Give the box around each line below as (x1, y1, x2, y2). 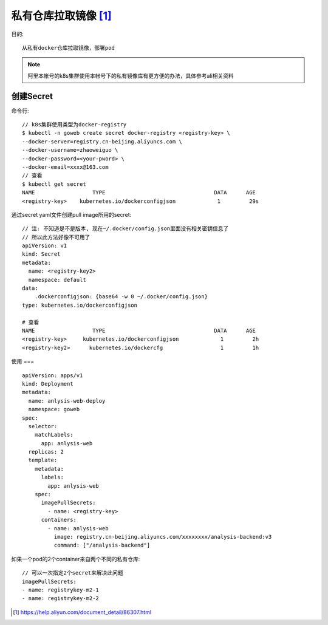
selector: (28, 423, 58, 429)
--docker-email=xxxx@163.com (22, 163, 109, 170)
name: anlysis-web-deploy (28, 397, 106, 404)
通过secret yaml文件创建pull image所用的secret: (11, 211, 132, 218)
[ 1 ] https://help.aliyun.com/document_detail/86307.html (13, 608, 152, 616)
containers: (41, 516, 77, 524)
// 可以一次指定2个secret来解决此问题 (22, 570, 124, 576)
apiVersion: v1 (22, 242, 67, 249)
